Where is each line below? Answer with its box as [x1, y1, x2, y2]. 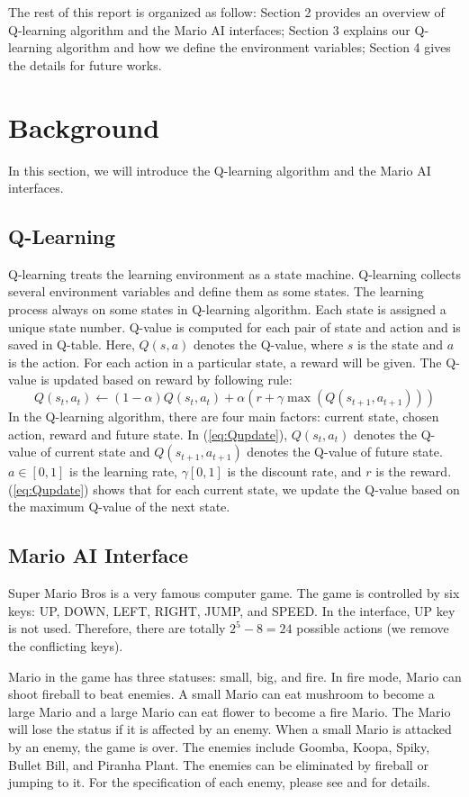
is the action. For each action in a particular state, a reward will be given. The [8, 352, 442, 371]
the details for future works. [8, 55, 162, 74]
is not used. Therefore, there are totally [8, 619, 226, 638]
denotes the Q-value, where [193, 335, 344, 354]
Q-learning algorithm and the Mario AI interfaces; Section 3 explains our [8, 20, 410, 39]
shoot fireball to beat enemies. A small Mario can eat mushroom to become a [8, 684, 435, 703]
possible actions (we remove [296, 619, 449, 638]
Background [8, 108, 160, 145]
